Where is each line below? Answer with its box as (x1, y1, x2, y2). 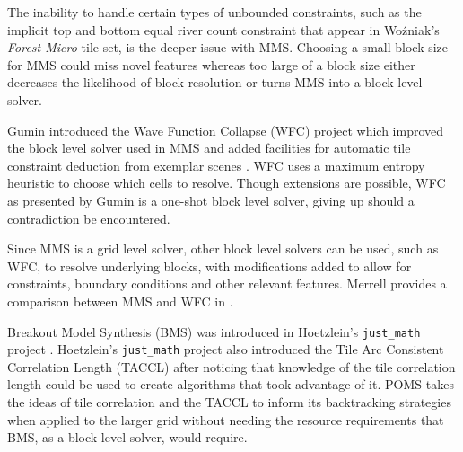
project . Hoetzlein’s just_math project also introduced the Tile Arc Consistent (7, 340, 444, 359)
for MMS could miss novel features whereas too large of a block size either (7, 55, 415, 74)
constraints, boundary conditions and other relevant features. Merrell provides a (7, 274, 447, 293)
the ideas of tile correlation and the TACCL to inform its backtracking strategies (7, 393, 451, 411)
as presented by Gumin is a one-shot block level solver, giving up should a (7, 191, 415, 209)
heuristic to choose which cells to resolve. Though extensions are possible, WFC (7, 173, 446, 192)
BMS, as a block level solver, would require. (7, 428, 248, 447)
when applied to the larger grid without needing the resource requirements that (7, 410, 444, 429)
